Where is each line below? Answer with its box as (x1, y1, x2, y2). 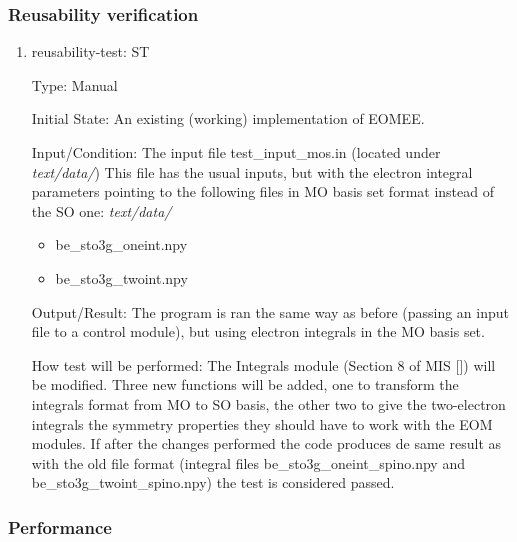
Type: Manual (31, 74, 118, 95)
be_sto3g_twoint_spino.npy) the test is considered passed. (31, 472, 395, 493)
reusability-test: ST (31, 41, 150, 62)
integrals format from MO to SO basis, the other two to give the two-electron (31, 393, 506, 414)
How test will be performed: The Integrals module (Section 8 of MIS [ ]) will (31, 354, 496, 375)
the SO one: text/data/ (31, 200, 172, 221)
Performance (8, 514, 112, 539)
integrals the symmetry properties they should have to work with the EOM (31, 413, 493, 434)
